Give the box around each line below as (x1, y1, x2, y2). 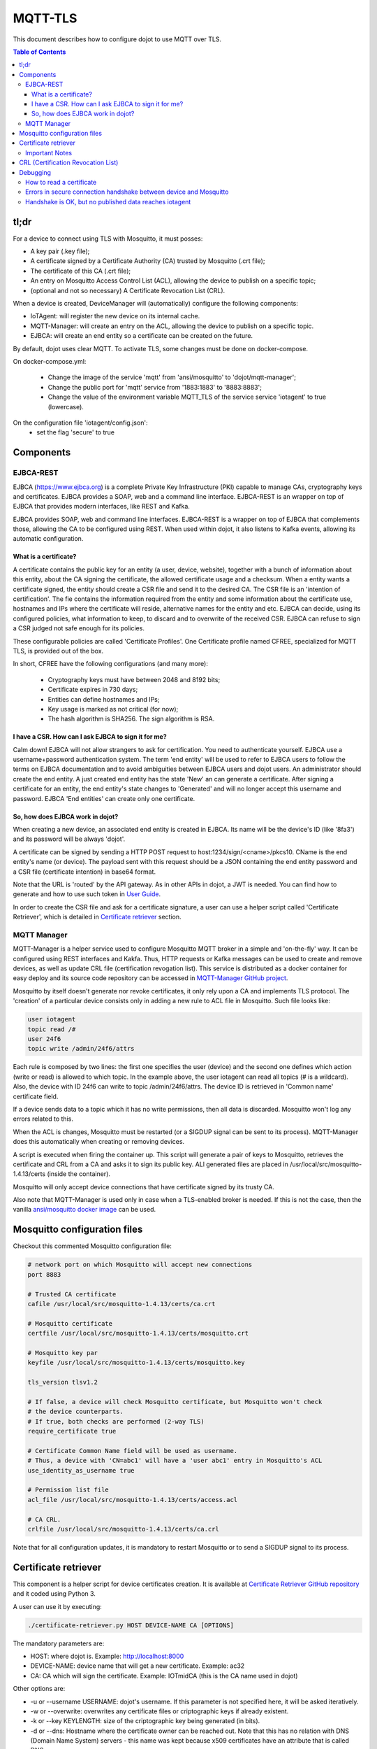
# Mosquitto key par (27, 1349, 98, 1357)
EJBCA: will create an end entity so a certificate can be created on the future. (30, 332, 253, 340)
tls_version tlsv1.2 (27, 1378, 98, 1387)
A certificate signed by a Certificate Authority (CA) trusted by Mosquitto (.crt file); (30, 257, 265, 265)
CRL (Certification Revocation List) (19, 158, 119, 167)
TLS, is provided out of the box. (13, 646, 104, 655)
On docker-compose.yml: (13, 357, 87, 365)
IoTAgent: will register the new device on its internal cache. (30, 312, 200, 320)
